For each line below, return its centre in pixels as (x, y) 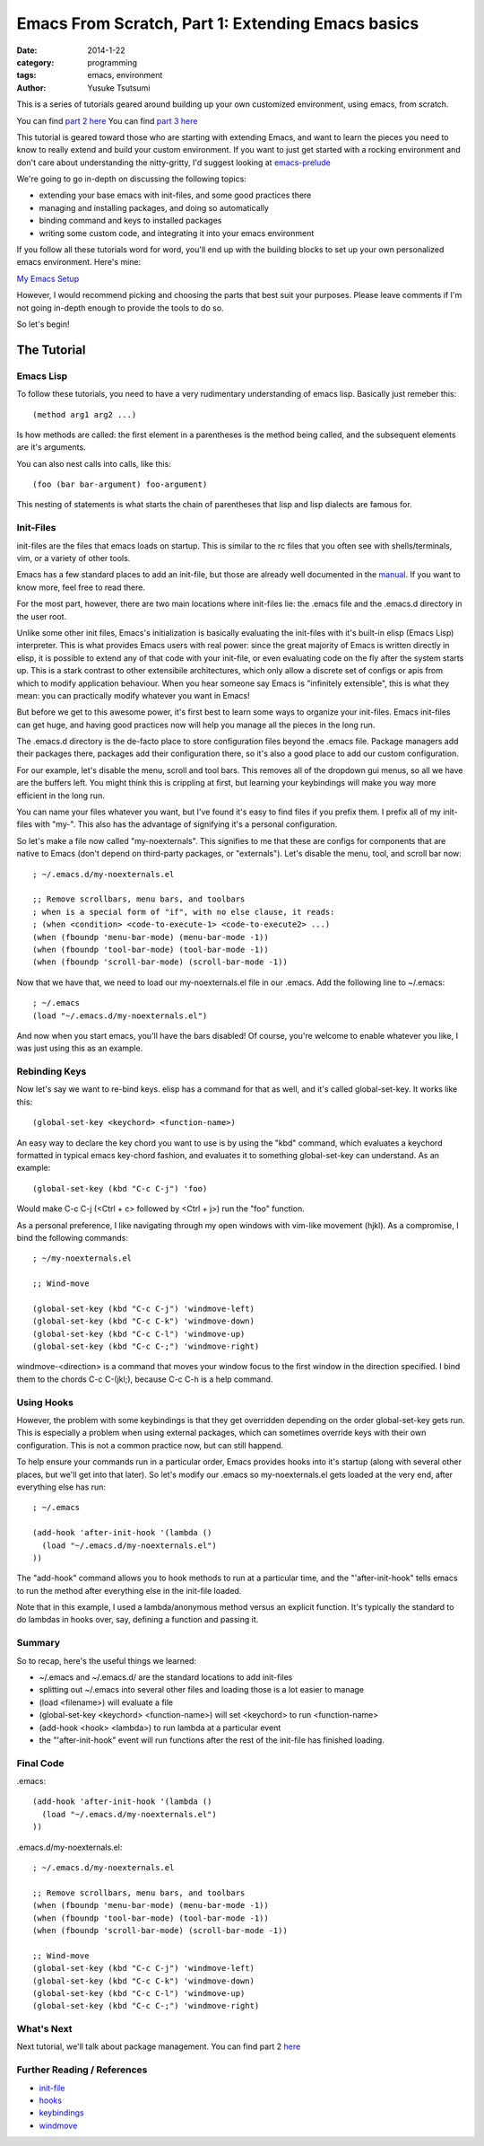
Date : (27, 50)
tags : (26, 75)
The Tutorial (51, 350)
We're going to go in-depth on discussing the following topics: (131, 179)
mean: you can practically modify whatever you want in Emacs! (133, 695)
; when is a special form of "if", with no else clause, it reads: (184, 912)
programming (112, 62)
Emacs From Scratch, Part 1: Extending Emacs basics (218, 23)
